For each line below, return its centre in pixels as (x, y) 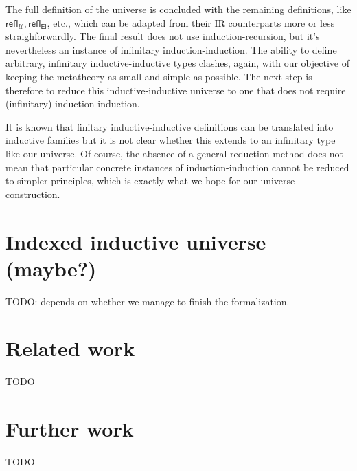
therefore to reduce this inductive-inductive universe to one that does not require (176, 90)
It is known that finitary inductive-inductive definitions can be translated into (170, 126)
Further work (70, 429)
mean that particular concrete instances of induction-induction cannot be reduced (177, 167)
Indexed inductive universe (136, 241)
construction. (33, 194)
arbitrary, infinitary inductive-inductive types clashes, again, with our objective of (178, 63)
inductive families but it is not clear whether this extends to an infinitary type (171, 140)
